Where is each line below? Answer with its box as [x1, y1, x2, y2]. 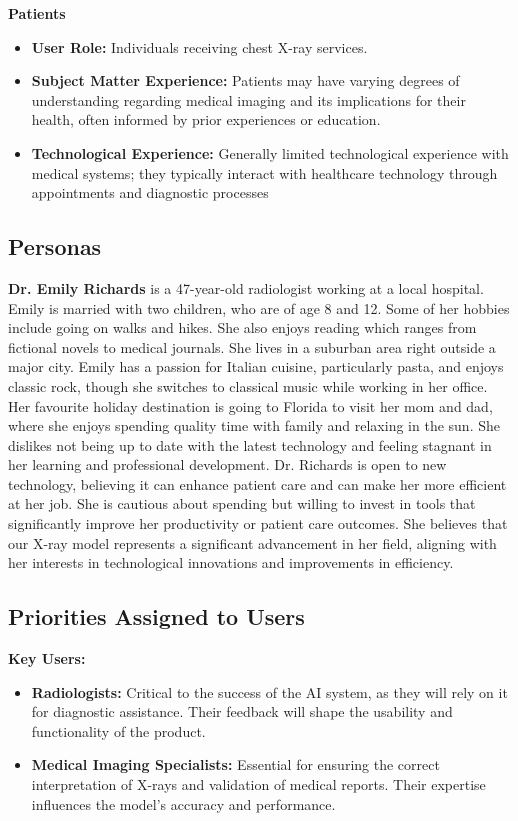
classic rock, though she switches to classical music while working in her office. [8, 375, 488, 396]
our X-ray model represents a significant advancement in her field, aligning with [8, 532, 497, 553]
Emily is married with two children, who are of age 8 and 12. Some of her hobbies [8, 297, 510, 318]
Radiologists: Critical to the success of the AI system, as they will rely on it [31, 681, 508, 702]
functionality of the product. [31, 720, 206, 741]
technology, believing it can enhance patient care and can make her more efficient [8, 473, 507, 494]
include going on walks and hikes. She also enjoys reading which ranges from [8, 317, 477, 338]
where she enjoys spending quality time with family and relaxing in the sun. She [8, 415, 500, 436]
